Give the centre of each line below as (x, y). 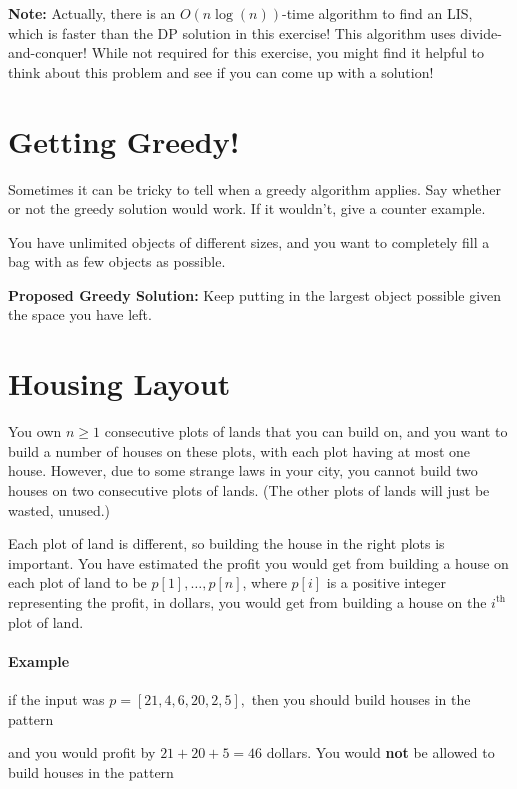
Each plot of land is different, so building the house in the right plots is (226, 543)
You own (35, 431)
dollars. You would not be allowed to (380, 752)
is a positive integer (386, 582)
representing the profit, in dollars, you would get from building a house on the (247, 601)
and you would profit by (82, 752)
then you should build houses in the (361, 698)
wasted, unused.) (59, 509)
